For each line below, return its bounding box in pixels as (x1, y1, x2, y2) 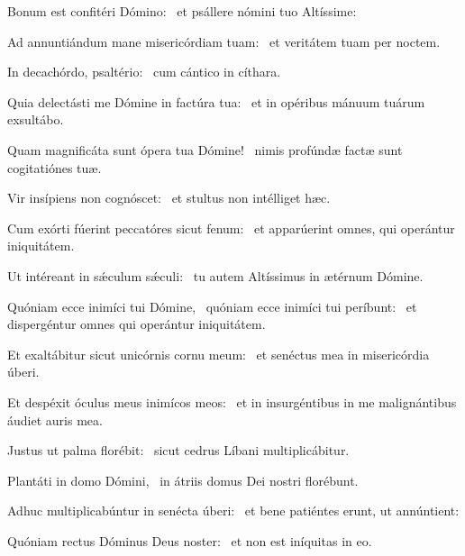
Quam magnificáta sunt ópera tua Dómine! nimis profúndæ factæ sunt (7, 140, 403, 159)
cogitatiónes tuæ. (7, 158, 102, 177)
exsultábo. (7, 110, 64, 129)
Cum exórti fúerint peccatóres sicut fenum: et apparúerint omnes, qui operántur (7, 218, 455, 237)
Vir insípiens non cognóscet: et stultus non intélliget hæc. (7, 188, 331, 207)
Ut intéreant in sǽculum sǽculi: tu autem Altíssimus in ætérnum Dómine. (7, 266, 424, 285)
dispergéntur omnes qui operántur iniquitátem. (7, 314, 266, 333)
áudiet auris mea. (7, 410, 103, 429)
